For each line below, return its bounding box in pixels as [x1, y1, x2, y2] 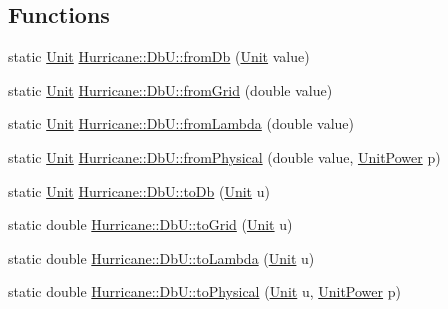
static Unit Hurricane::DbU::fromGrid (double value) [8, 79, 333, 100]
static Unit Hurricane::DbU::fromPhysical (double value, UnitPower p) [8, 146, 441, 167]
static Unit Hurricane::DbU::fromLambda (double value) [8, 113, 355, 134]
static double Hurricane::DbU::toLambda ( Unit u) [8, 247, 315, 268]
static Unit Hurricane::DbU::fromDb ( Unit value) [8, 46, 310, 67]
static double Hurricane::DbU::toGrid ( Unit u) [8, 214, 293, 235]
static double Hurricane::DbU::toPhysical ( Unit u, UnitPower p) [8, 281, 401, 302]
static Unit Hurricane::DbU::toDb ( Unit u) [8, 180, 270, 201]
